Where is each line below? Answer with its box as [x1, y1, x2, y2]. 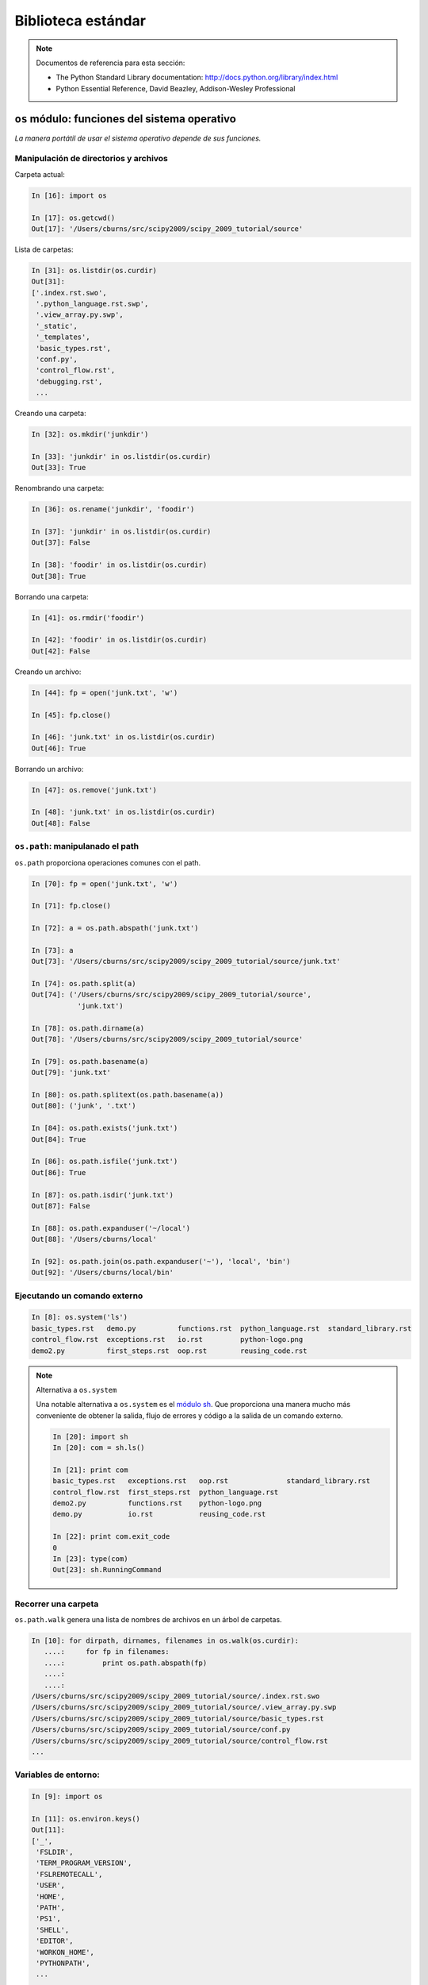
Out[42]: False [31, 646, 90, 655]
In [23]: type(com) [52, 1554, 128, 1563]
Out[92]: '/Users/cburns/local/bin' [31, 1268, 174, 1278]
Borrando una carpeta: [14, 592, 89, 601]
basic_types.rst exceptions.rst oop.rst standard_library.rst [52, 1477, 371, 1486]
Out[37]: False [31, 538, 90, 547]
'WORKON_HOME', [36, 1948, 95, 1956]
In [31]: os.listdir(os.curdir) [31, 266, 158, 275]
